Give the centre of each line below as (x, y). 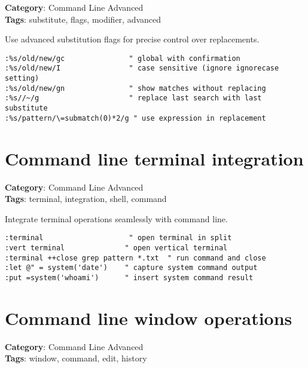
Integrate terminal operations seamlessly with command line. (116, 218)
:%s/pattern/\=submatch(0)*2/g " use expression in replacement (135, 118)
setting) (22, 79)
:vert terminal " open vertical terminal (116, 248)
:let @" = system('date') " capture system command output (131, 268)
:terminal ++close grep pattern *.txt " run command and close (135, 258)
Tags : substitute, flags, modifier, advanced (83, 19)
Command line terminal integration (154, 158)
